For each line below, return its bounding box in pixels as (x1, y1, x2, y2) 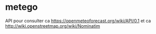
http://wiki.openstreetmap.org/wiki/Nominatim (5, 23, 100, 29)
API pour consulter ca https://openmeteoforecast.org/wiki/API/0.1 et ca (5, 18, 151, 24)
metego (5, 1, 38, 13)
